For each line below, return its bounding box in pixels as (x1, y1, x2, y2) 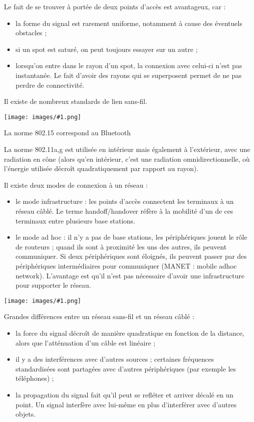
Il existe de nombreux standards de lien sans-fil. (4, 96, 148, 106)
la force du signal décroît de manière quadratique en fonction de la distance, (15, 327, 245, 338)
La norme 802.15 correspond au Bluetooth (4, 127, 131, 138)
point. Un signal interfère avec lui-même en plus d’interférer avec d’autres (15, 399, 237, 409)
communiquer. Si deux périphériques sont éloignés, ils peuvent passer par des (15, 251, 247, 261)
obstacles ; (15, 27, 47, 38)
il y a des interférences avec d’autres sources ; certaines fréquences (15, 354, 214, 364)
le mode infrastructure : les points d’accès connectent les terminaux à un (15, 196, 234, 206)
